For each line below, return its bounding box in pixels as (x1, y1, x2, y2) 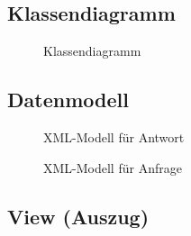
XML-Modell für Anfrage (43, 158, 182, 177)
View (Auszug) (7, 202, 150, 230)
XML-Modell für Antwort (43, 128, 185, 146)
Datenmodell (7, 86, 129, 113)
